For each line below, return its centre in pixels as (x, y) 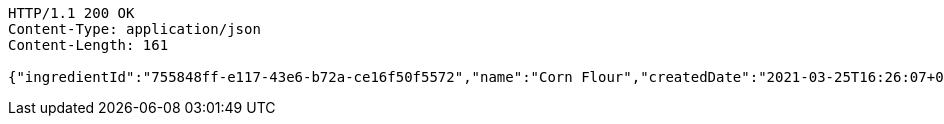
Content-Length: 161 (88, 45)
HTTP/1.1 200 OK (71, 13)
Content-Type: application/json (134, 29)
